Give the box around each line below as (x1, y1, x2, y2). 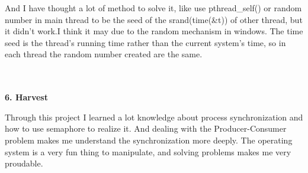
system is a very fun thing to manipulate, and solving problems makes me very (5, 145, 291, 158)
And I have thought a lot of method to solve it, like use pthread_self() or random (5, 2, 302, 14)
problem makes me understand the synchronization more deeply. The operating (5, 133, 293, 146)
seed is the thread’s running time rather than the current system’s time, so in (5, 36, 286, 48)
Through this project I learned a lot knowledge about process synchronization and (5, 110, 303, 123)
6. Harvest (5, 91, 48, 103)
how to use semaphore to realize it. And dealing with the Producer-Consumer (5, 122, 287, 135)
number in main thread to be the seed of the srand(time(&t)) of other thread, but (5, 13, 303, 25)
